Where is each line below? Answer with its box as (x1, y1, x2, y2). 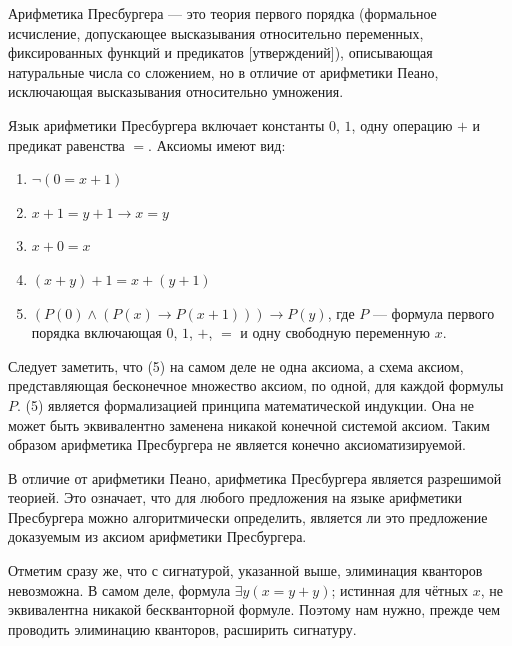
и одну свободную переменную (240, 322, 431, 343)
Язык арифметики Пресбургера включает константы (8, 114, 325, 135)
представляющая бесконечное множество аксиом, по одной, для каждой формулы (8, 375, 504, 396)
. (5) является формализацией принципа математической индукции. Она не (17, 394, 474, 415)
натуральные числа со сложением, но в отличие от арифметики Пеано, (8, 61, 439, 82)
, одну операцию (351, 114, 453, 135)
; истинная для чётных (331, 579, 469, 600)
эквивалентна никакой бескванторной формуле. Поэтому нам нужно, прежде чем (8, 599, 501, 620)
